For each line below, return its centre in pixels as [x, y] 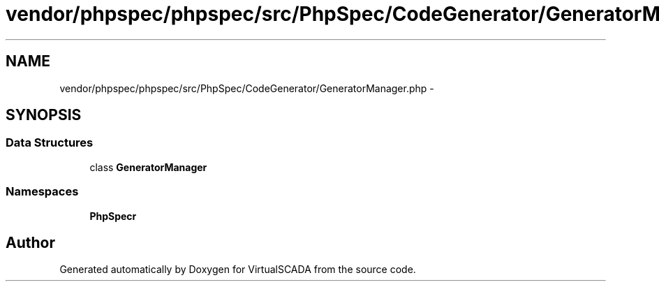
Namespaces [42, 192]
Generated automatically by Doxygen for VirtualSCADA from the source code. [238, 270]
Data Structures [50, 143]
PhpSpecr [113, 216]
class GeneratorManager [148, 167]
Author [30, 242]
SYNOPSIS [44, 115]
